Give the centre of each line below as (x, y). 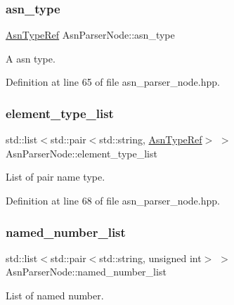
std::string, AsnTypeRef (151, 139)
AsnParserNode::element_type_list (82, 153)
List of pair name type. (56, 177)
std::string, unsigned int (150, 258)
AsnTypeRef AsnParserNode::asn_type (90, 35)
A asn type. (31, 58)
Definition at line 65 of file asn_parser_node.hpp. (113, 82)
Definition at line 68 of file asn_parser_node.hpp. (113, 200)
